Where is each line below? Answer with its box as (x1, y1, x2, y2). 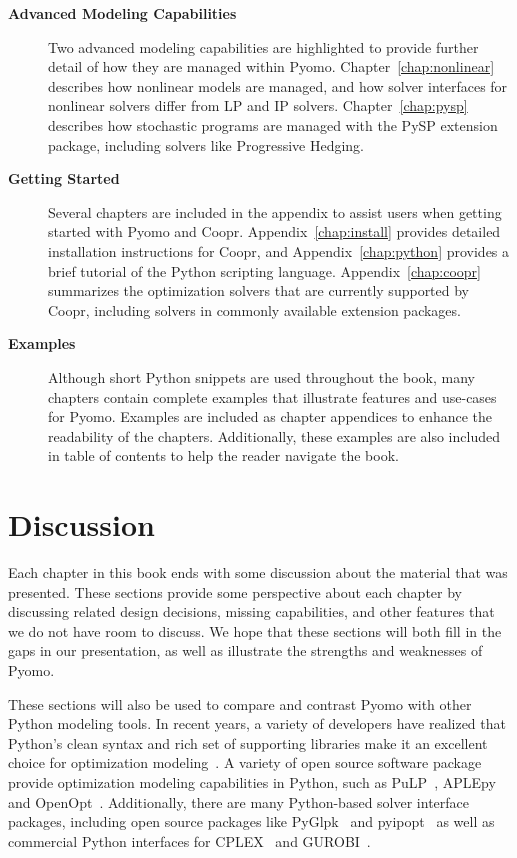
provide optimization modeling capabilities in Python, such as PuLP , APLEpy (8, 771, 496, 792)
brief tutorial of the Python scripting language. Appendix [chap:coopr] (48, 260, 481, 281)
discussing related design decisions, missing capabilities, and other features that (8, 601, 495, 622)
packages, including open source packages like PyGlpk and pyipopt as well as (8, 811, 495, 832)
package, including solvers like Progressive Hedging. (48, 134, 365, 155)
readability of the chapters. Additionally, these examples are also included (48, 425, 500, 446)
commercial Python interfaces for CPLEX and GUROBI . (8, 830, 371, 851)
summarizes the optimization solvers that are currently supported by (48, 280, 470, 301)
